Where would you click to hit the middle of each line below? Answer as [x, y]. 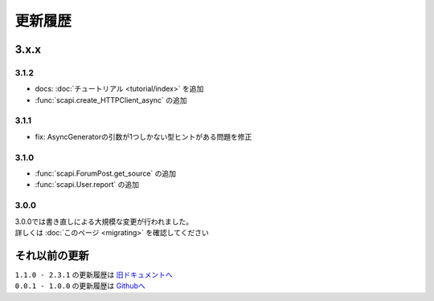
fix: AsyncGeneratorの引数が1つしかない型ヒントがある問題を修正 [143, 136]
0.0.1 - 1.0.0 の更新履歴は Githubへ [80, 286]
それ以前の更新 [52, 256]
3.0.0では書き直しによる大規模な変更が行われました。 [104, 222]
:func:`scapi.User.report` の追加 [87, 185]
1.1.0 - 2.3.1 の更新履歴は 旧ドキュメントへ [94, 275]
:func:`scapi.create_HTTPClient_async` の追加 [111, 100]
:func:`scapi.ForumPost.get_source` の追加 [106, 173]
